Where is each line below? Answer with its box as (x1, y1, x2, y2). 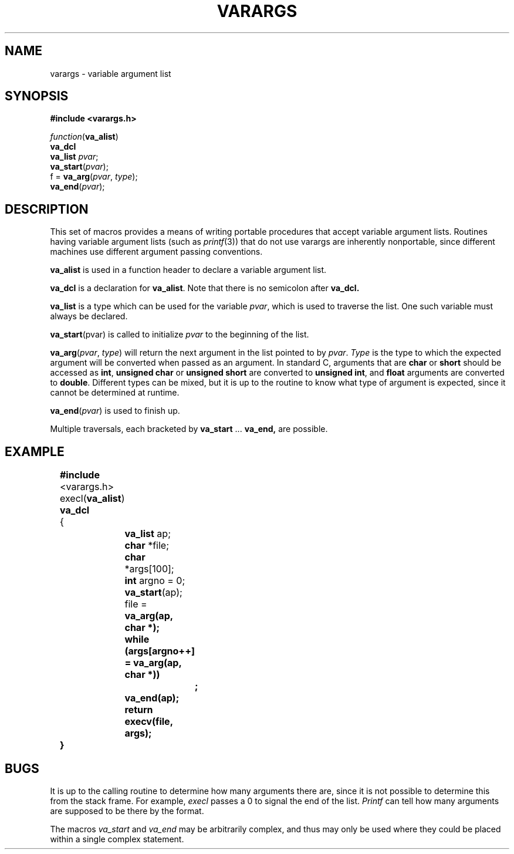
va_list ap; (124, 528, 171, 540)
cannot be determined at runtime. (50, 387, 180, 398)
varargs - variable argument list (50, 68, 171, 79)
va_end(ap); (124, 692, 180, 704)
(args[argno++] (124, 645, 195, 657)
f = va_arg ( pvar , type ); (50, 171, 138, 182)
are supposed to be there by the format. (50, 805, 204, 816)
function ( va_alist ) (50, 131, 119, 142)
